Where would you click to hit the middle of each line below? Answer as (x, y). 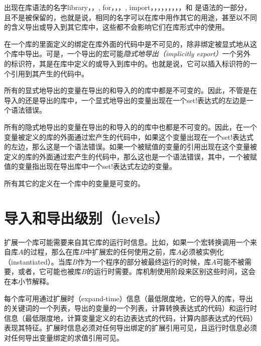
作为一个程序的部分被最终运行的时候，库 (144, 261)
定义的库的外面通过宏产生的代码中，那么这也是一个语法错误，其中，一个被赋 (130, 156)
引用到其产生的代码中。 (49, 73)
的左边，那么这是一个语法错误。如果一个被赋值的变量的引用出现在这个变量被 (130, 147)
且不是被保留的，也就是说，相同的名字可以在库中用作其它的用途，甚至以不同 (130, 17)
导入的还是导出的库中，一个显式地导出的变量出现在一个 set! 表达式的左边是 (125, 100)
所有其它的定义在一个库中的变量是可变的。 (74, 183)
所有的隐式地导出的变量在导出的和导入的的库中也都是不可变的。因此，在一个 (130, 126)
